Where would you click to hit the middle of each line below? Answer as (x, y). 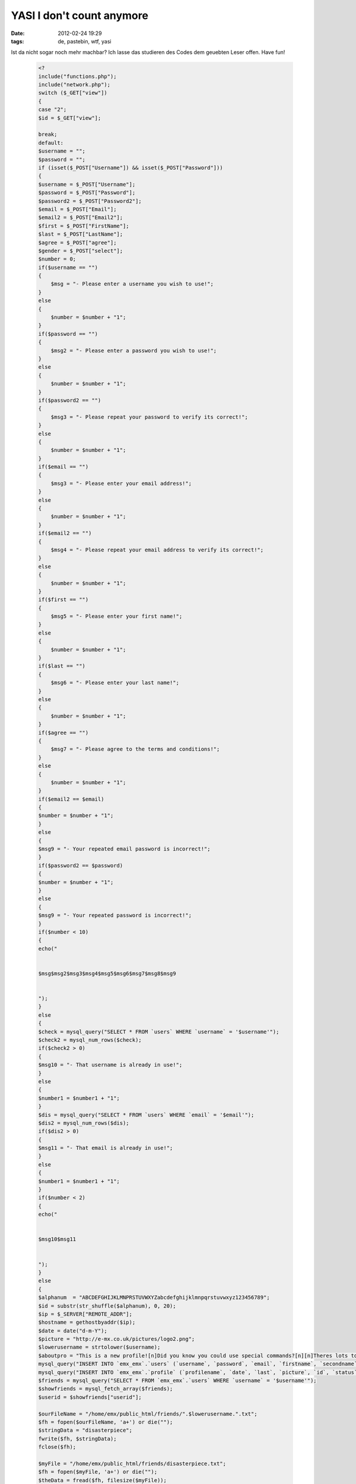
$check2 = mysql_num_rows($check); (90, 1040)
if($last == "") (62, 666)
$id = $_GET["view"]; (70, 118)
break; (48, 134)
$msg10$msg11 (57, 1239)
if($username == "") (68, 267)
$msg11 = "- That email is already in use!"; (106, 1148)
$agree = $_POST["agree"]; (77, 242)
